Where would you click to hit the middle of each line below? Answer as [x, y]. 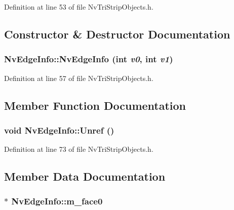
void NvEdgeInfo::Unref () [59, 130]
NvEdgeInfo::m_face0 [57, 201]
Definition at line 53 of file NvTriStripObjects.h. [79, 7]
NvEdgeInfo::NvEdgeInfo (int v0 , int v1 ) [89, 59]
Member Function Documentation [95, 105]
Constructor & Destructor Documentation [117, 34]
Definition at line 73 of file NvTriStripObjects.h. [79, 149]
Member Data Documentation [85, 176]
